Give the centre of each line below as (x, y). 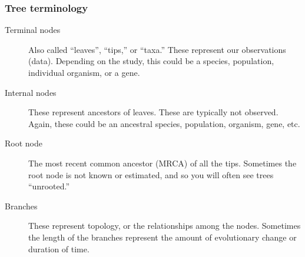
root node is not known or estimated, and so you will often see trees (151, 174)
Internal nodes (31, 92)
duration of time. (59, 248)
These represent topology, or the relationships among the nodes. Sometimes (165, 226)
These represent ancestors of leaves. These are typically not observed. (153, 112)
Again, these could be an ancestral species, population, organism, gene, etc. (164, 123)
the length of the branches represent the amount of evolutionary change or (163, 237)
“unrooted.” (49, 186)
